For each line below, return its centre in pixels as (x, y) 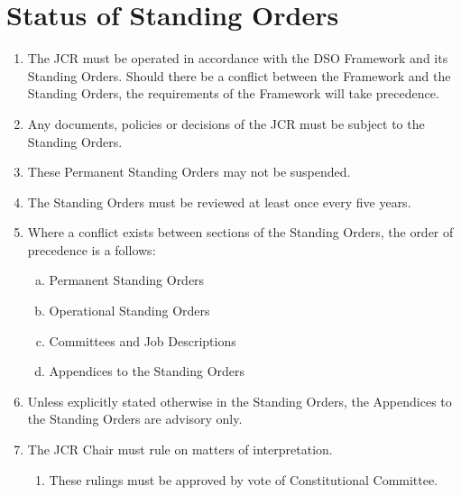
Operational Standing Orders (129, 311)
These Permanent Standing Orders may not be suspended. (189, 172)
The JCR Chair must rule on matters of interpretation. (180, 449)
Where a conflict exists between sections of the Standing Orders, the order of (240, 232)
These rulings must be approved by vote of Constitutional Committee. (244, 479)
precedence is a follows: (92, 249)
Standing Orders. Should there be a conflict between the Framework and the (239, 75)
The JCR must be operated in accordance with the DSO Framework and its (238, 58)
